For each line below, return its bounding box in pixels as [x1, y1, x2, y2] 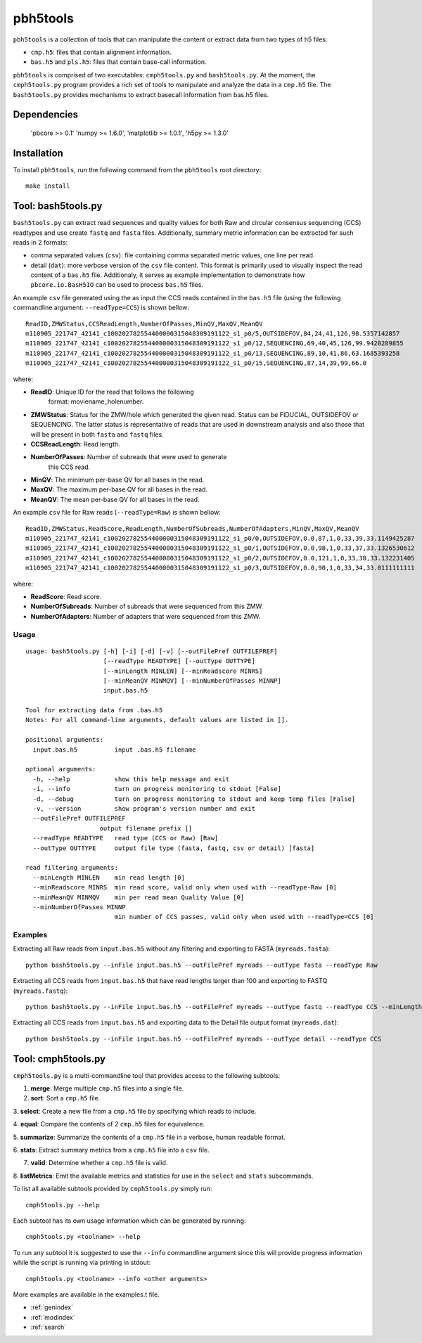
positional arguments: [25, 735, 104, 744]
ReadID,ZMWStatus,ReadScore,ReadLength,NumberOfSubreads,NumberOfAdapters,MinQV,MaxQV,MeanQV [25, 525, 359, 532]
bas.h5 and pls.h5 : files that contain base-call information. [30, 58, 207, 66]
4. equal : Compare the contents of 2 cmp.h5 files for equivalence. [13, 1120, 205, 1129]
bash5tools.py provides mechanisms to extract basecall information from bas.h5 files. [13, 90, 269, 98]
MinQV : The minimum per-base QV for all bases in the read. [30, 475, 205, 484]
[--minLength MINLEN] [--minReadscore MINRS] [103, 667, 263, 675]
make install [25, 182, 70, 190]
